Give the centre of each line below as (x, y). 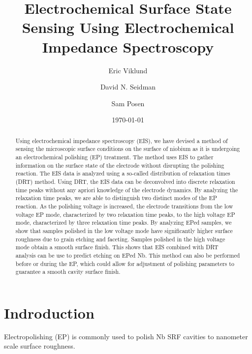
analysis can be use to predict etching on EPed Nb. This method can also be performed (128, 255)
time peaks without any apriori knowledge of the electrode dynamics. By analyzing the (127, 190)
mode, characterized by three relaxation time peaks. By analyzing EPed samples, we (124, 222)
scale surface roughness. (40, 346)
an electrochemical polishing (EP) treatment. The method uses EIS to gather (114, 157)
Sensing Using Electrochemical (128, 27)
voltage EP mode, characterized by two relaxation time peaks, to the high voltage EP (125, 214)
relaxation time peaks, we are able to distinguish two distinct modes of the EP (116, 198)
